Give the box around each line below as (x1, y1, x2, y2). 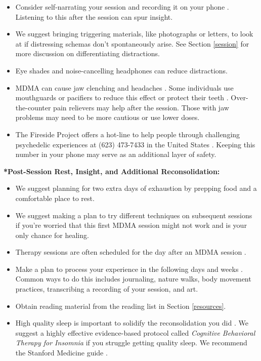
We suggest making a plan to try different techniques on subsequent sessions (15, 210, 252, 220)
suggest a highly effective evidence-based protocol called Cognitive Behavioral (15, 327, 255, 338)
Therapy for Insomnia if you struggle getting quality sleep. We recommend (15, 337, 247, 348)
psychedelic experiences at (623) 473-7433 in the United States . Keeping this (15, 139, 255, 149)
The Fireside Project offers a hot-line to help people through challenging (15, 129, 240, 139)
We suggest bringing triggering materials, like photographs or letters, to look (15, 28, 253, 39)
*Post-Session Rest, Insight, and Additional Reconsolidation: (4, 166, 220, 176)
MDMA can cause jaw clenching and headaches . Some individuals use (15, 82, 234, 93)
